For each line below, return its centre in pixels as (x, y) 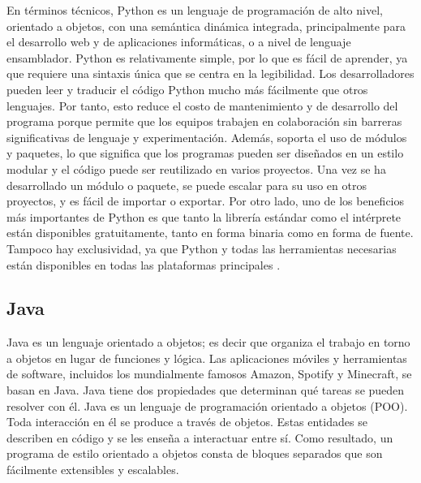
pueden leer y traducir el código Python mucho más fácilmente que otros (187, 89)
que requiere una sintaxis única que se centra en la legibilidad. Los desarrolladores (210, 73)
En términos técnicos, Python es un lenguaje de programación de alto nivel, (195, 10)
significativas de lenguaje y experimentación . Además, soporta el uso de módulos (207, 137)
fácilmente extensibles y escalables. (93, 470)
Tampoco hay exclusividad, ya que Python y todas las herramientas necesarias (202, 248)
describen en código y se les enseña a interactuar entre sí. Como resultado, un (200, 437)
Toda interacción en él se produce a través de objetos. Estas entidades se (187, 422)
